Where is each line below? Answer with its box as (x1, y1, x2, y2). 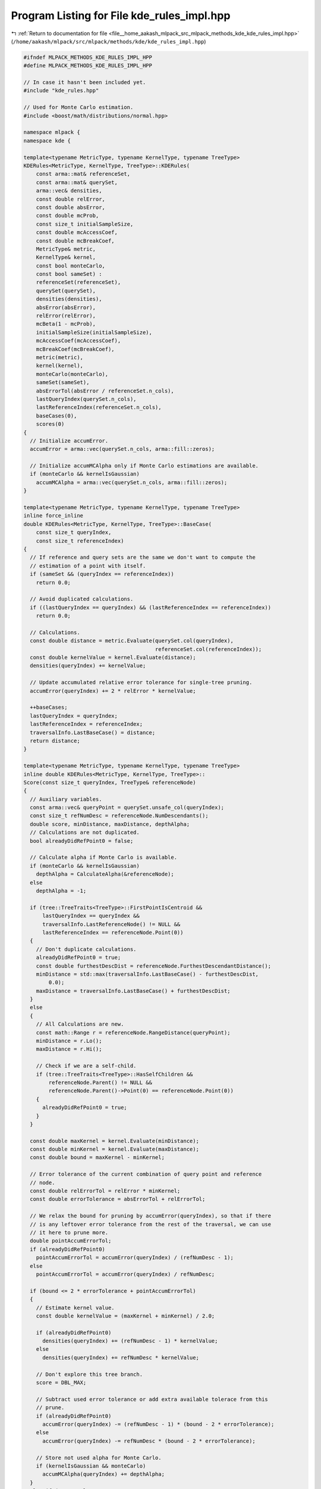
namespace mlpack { (23, 129, 80, 136)
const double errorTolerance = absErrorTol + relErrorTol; (30, 1196, 206, 1203)
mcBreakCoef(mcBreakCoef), (36, 345, 115, 353)
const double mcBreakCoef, (36, 237, 115, 244)
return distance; (30, 737, 80, 744)
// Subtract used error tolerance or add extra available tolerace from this (36, 1395, 269, 1403)
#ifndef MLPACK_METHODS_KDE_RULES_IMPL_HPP (23, 54, 153, 61)
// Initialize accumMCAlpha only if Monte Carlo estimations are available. (30, 462, 259, 469)
